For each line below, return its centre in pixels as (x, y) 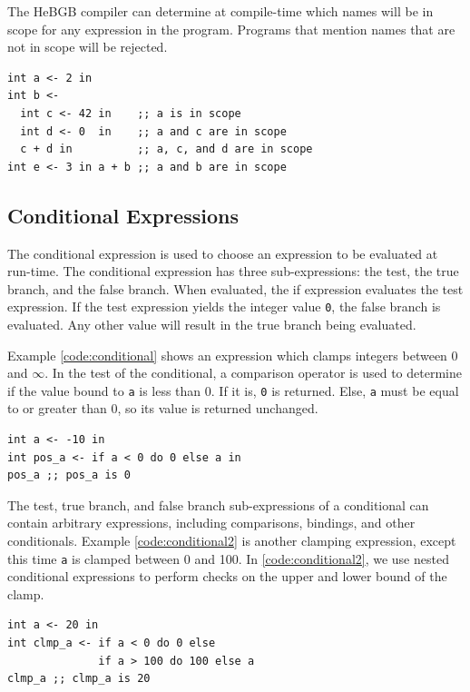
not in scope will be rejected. (88, 47)
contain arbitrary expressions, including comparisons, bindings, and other (211, 523)
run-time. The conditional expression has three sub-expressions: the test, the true (233, 271)
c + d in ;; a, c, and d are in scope (166, 149)
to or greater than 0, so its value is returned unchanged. (163, 408)
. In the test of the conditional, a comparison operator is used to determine (253, 373)
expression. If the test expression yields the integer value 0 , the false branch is (224, 306)
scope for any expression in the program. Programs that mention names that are (231, 29)
